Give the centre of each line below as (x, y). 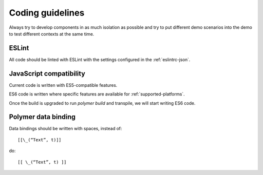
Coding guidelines (47, 13)
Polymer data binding (42, 117)
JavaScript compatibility (47, 73)
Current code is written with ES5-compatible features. (63, 85)
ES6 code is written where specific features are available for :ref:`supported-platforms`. (97, 94)
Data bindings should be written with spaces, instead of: (66, 129)
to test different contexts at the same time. (52, 34)
